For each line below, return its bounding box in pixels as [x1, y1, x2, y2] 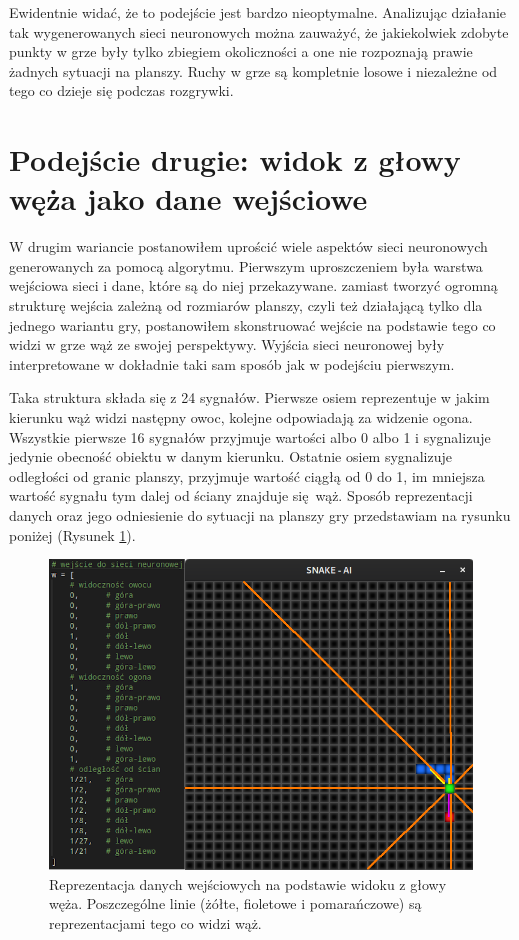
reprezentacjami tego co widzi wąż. [49, 912, 262, 933]
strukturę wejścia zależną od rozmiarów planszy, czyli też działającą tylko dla [9, 295, 483, 316]
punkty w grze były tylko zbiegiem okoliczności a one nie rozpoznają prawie [9, 41, 473, 62]
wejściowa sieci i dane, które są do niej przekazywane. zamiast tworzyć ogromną [9, 275, 498, 296]
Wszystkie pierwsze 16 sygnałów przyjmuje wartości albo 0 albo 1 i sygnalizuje [9, 426, 491, 447]
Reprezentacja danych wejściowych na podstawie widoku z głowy [49, 873, 447, 894]
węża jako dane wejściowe [9, 178, 368, 219]
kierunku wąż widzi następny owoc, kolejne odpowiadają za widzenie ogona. [9, 407, 473, 428]
